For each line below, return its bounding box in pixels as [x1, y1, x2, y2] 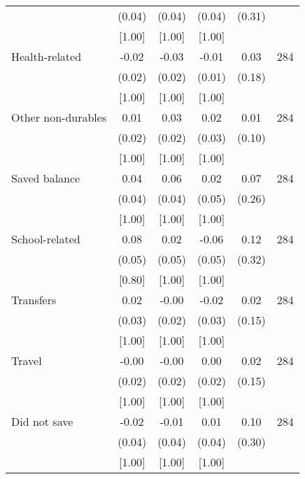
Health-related [11, 48, 82, 64]
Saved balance [11, 170, 80, 186]
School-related [11, 231, 80, 247]
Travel [11, 352, 42, 369]
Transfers [11, 292, 57, 308]
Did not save [11, 413, 73, 429]
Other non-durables [11, 109, 107, 125]
